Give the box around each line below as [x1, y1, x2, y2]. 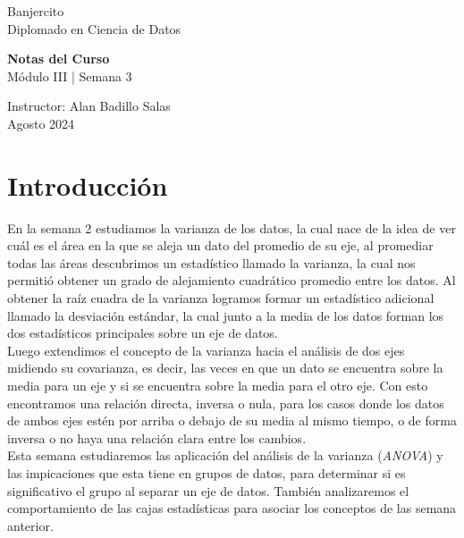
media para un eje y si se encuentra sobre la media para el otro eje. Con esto [7, 376, 428, 395]
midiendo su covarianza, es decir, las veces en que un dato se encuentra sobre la [7, 358, 443, 377]
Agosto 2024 [7, 113, 75, 132]
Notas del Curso [7, 49, 110, 68]
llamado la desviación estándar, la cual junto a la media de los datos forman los [7, 306, 444, 324]
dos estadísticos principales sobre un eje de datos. [7, 324, 278, 342]
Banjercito [7, 2, 64, 20]
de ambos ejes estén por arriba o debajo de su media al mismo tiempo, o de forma [7, 411, 457, 430]
